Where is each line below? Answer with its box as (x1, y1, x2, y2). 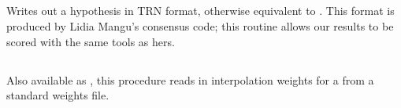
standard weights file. (6, 87, 110, 103)
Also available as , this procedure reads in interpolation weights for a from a (6, 71, 374, 88)
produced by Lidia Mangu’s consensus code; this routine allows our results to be (6, 17, 394, 34)
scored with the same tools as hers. (6, 33, 175, 49)
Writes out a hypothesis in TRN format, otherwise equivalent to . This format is (6, 2, 395, 19)
